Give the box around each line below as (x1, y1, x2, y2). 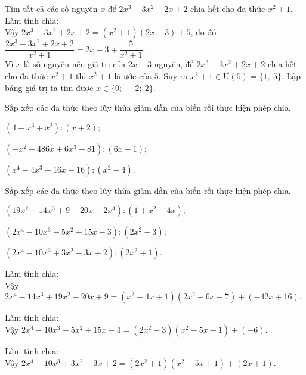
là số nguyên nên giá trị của (23, 58, 126, 70)
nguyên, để (154, 58, 194, 70)
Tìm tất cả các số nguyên (5, 2, 98, 14)
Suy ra (163, 69, 188, 82)
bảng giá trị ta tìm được (5, 81, 94, 93)
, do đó (190, 26, 217, 38)
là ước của (114, 69, 152, 82)
